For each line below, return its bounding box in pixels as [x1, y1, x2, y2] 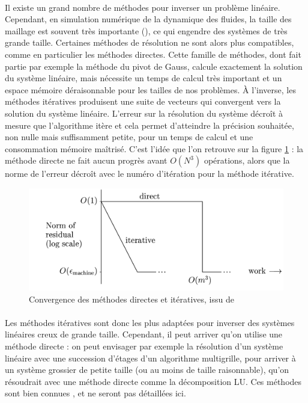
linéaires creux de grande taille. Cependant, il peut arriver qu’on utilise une [5, 328, 283, 340]
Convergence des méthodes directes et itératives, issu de [29, 292, 234, 305]
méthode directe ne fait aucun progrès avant [5, 154, 168, 167]
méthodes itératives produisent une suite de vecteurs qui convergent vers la [5, 95, 281, 108]
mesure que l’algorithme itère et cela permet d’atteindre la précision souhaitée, [5, 118, 294, 131]
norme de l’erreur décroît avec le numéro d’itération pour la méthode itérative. [5, 167, 294, 180]
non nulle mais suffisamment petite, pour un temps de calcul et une [5, 131, 253, 143]
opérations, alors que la [204, 154, 290, 167]
